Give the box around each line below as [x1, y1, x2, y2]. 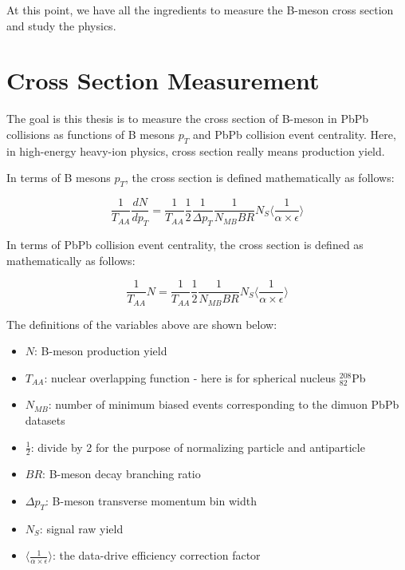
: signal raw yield [39, 520, 124, 536]
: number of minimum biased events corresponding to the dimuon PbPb [48, 396, 399, 413]
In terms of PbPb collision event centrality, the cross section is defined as [6, 236, 364, 252]
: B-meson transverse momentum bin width [45, 493, 257, 509]
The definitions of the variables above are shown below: [6, 315, 277, 332]
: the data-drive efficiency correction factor [52, 547, 261, 564]
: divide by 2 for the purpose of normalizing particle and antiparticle [30, 438, 365, 455]
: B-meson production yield [34, 342, 167, 359]
